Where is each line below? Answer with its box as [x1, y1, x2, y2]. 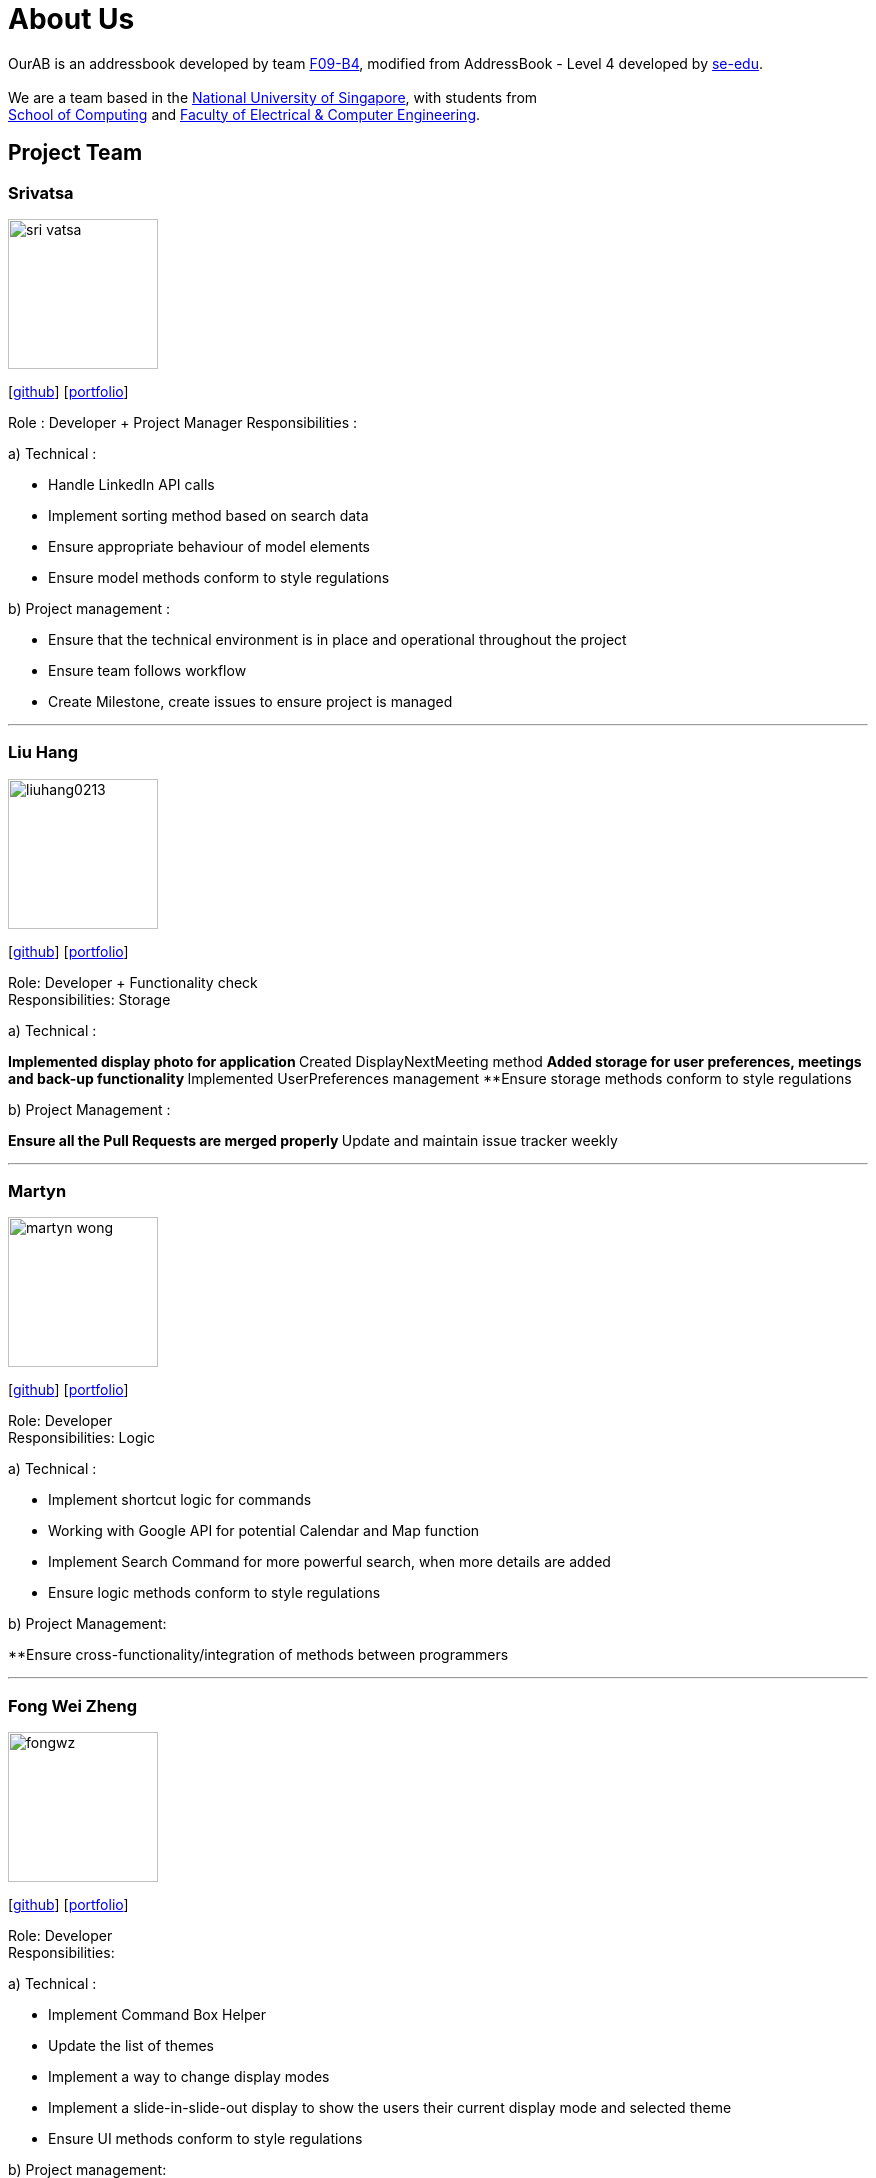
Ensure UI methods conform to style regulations [48, 2130, 363, 2148]
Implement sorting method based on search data [48, 506, 369, 524]
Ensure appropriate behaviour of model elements [48, 537, 370, 555]
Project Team [8, 140, 143, 166]
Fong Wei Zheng [8, 1695, 138, 1716]
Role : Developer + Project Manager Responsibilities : [8, 413, 357, 431]
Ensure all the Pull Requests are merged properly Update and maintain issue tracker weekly [8, 1131, 618, 1149]
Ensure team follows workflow [48, 661, 247, 679]
